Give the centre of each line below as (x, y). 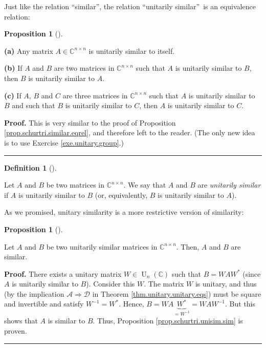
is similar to (66, 321)
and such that (34, 105)
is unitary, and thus (226, 284)
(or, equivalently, (121, 195)
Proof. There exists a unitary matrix (63, 273)
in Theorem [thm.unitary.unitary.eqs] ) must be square (177, 293)
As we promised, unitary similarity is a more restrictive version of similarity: (124, 212)
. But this (240, 304)
